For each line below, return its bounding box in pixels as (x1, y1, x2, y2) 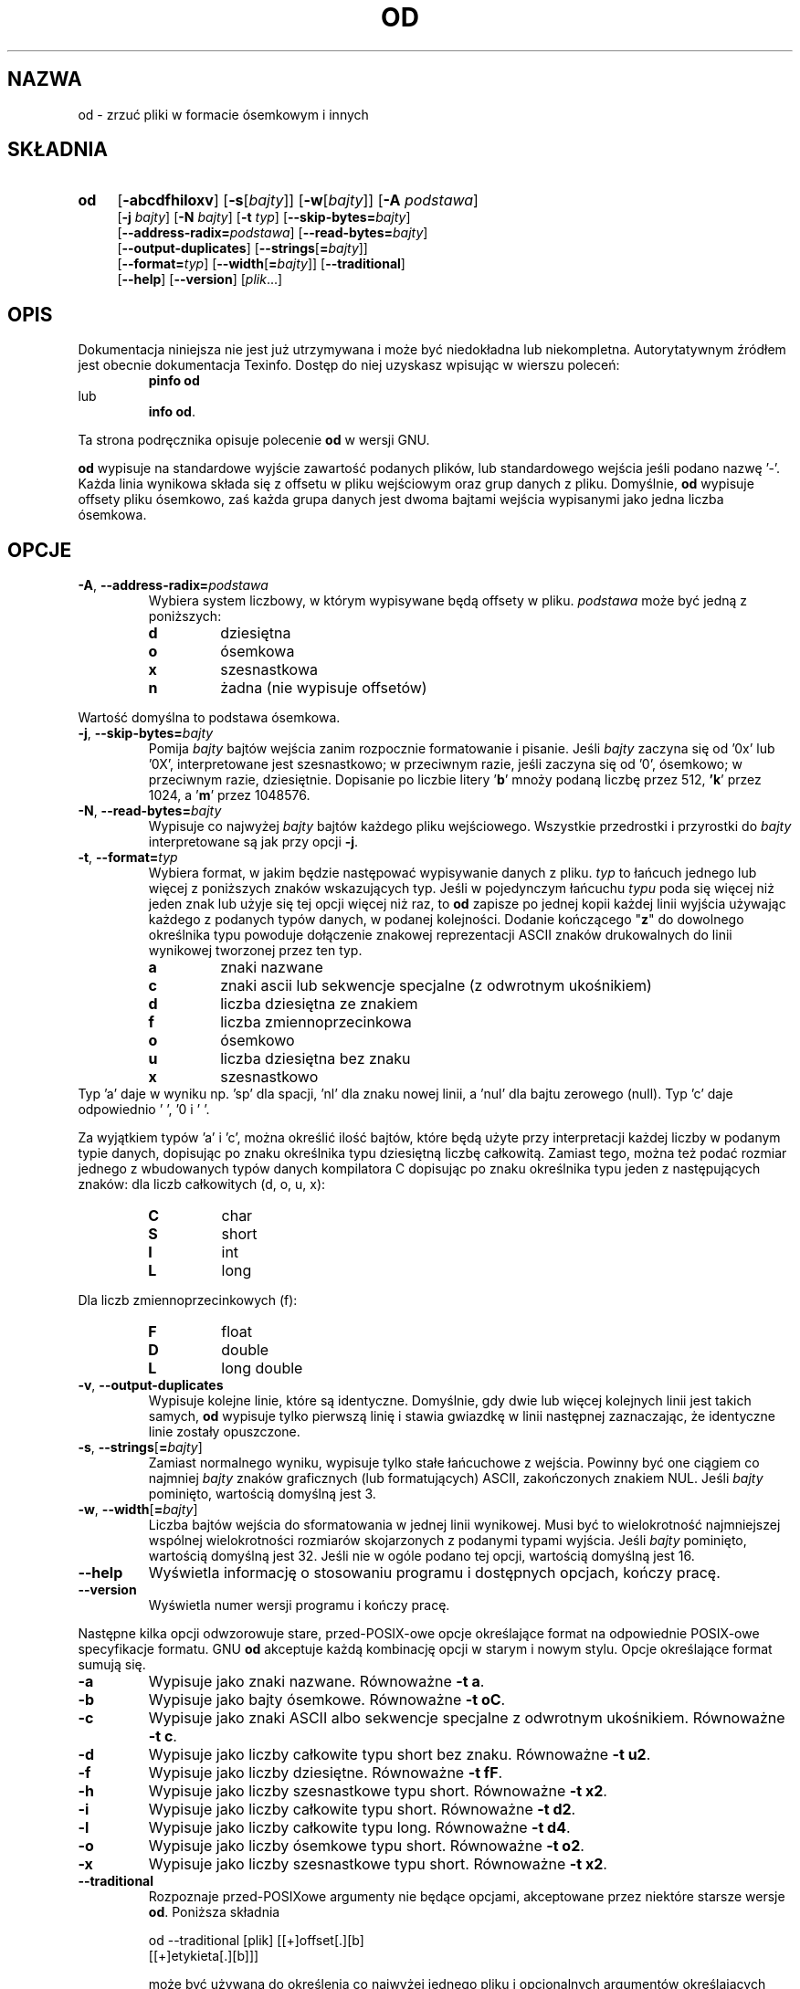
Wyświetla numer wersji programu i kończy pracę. (148, 1597, 450, 1614)
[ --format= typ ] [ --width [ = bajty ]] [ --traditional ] (117, 256, 405, 272)
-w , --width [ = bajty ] (78, 1501, 198, 1518)
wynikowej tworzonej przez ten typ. (148, 942, 363, 959)
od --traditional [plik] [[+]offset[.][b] (148, 1932, 364, 1949)
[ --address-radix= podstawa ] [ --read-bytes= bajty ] (117, 225, 428, 241)
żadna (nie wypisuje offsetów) (220, 679, 427, 698)
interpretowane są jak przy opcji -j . (148, 834, 359, 850)
